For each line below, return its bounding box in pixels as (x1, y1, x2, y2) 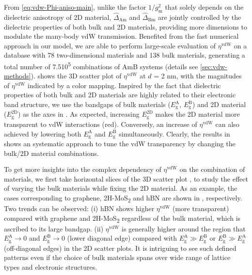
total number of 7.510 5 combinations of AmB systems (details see (4, 60, 198, 71)
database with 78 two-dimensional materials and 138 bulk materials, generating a (4, 50, 245, 60)
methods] (4, 71, 31, 81)
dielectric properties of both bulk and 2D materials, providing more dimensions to (4, 21, 248, 31)
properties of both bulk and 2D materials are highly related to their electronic (4, 90, 236, 100)
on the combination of (179, 164, 245, 174)
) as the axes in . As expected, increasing (17, 109, 140, 119)
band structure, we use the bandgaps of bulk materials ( (4, 99, 171, 109)
